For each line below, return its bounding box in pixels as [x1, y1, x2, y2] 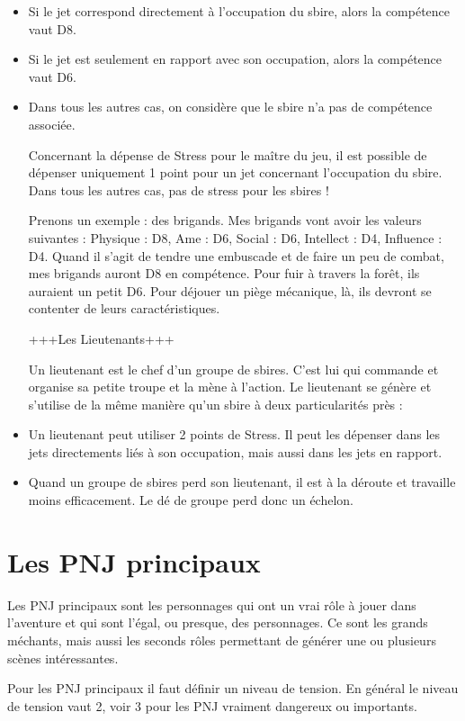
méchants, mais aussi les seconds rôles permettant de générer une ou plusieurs [7, 630, 436, 649]
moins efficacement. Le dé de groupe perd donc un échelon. [28, 491, 353, 509]
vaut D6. [28, 67, 76, 86]
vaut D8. [28, 19, 76, 38]
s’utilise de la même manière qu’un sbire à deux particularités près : [28, 394, 403, 413]
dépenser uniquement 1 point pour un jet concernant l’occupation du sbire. [28, 163, 443, 182]
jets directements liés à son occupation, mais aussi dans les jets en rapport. [28, 442, 443, 461]
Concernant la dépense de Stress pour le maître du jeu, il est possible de [28, 145, 427, 164]
